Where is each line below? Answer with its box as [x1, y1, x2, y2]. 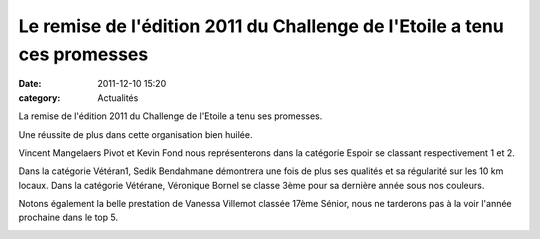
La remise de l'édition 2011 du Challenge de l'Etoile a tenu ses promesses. [18, 110, 323, 122]
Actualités [97, 91, 139, 104]
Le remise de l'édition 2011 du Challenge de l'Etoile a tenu [18, 15, 504, 37]
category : [18, 91, 61, 104]
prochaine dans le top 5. [18, 211, 119, 224]
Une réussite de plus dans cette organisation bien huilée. [18, 128, 253, 140]
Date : [18, 78, 42, 90]
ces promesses [18, 43, 149, 65]
